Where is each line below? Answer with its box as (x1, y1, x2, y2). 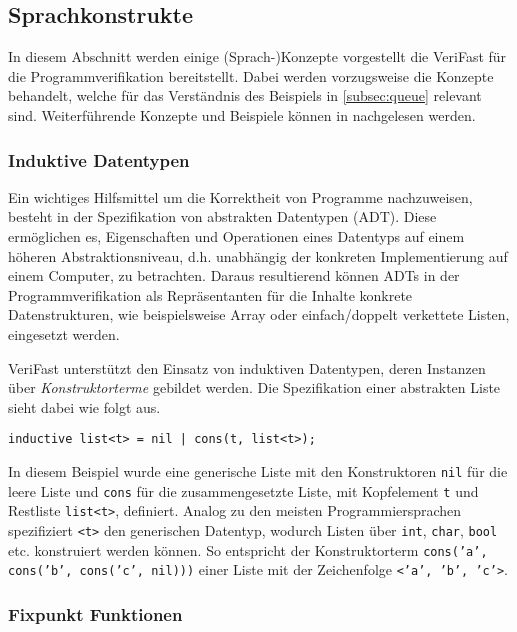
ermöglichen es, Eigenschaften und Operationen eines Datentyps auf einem (8, 225, 465, 246)
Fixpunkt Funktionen (8, 601, 183, 626)
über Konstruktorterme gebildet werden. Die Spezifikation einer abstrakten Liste (8, 377, 501, 398)
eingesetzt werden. (8, 323, 120, 344)
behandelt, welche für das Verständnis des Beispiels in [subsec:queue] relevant (8, 85, 482, 106)
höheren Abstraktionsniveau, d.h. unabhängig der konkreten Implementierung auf (8, 245, 508, 266)
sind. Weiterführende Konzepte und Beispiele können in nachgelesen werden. (8, 104, 476, 125)
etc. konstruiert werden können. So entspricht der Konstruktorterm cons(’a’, (8, 539, 488, 560)
